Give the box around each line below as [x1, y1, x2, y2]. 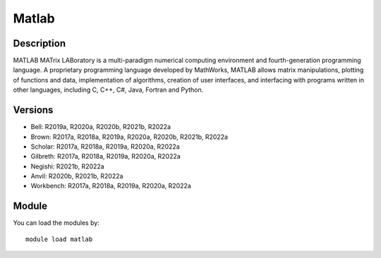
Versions [13, 104, 54, 116]
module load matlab [25, 235, 93, 243]
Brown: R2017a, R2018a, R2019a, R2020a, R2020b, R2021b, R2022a [30, 133, 229, 141]
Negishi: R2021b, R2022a [30, 162, 105, 171]
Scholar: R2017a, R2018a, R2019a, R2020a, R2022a [30, 142, 180, 151]
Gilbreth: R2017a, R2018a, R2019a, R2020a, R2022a [30, 152, 181, 161]
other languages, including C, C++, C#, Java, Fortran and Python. [13, 85, 204, 94]
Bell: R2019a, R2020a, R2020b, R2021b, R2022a [30, 123, 171, 131]
